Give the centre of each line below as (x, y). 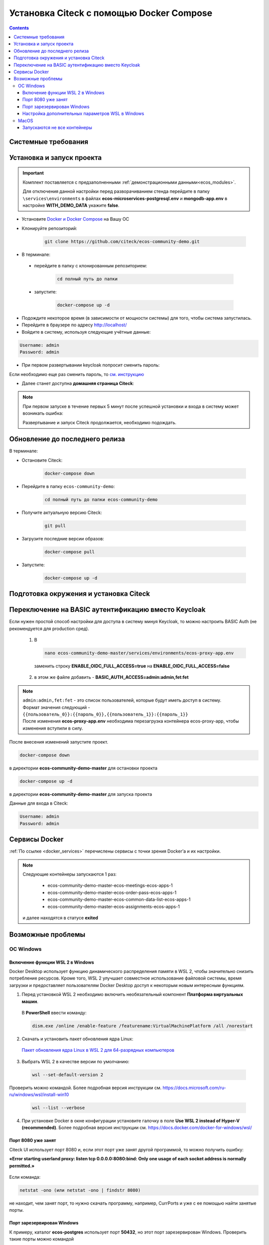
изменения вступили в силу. (53, 728)
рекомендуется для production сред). (49, 628)
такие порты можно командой (42, 1239)
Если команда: (25, 1177)
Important (33, 173)
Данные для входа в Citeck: (39, 803)
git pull (55, 526)
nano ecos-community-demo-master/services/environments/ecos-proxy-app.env (139, 653)
